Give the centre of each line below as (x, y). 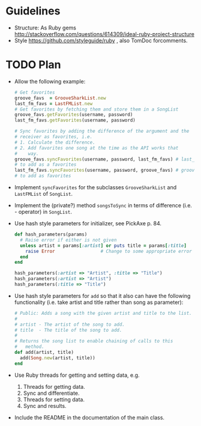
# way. (27, 154)
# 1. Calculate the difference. (55, 142)
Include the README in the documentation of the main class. (89, 417)
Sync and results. (45, 406)
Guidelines (33, 11)
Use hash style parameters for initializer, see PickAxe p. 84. (88, 223)
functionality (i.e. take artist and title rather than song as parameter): (99, 302)
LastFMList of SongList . (43, 194)
